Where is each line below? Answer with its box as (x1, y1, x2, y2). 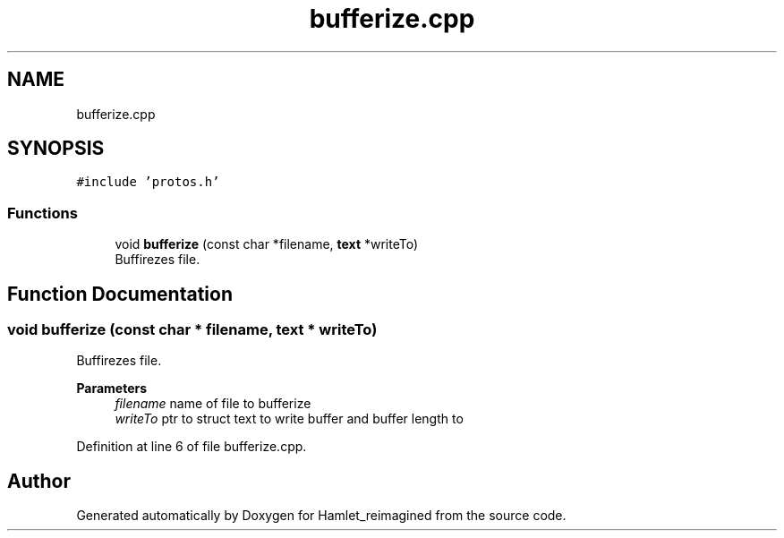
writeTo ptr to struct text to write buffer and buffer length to (115, 411, 464, 427)
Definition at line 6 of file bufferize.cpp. (76, 439, 307, 455)
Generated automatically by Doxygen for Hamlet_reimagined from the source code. (76, 508, 567, 524)
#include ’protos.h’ (76, 175, 220, 190)
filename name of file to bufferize (115, 396, 311, 412)
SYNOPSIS (7, 137, 105, 160)
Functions (7, 203, 78, 222)
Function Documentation (7, 282, 233, 305)
